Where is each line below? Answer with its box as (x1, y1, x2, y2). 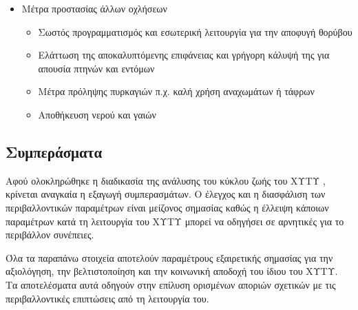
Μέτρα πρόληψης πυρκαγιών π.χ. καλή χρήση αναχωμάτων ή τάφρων (38, 84, 315, 99)
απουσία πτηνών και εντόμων (38, 61, 155, 75)
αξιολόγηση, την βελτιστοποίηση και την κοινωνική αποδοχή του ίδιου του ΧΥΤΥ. (6, 264, 338, 278)
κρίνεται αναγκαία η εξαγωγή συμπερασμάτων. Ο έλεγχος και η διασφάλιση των (6, 187, 326, 201)
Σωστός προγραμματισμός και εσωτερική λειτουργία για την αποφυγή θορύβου (38, 24, 352, 39)
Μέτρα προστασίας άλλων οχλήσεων (21, 1, 167, 15)
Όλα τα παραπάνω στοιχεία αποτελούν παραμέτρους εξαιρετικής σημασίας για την (6, 250, 333, 265)
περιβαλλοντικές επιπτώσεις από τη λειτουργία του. (6, 291, 209, 305)
